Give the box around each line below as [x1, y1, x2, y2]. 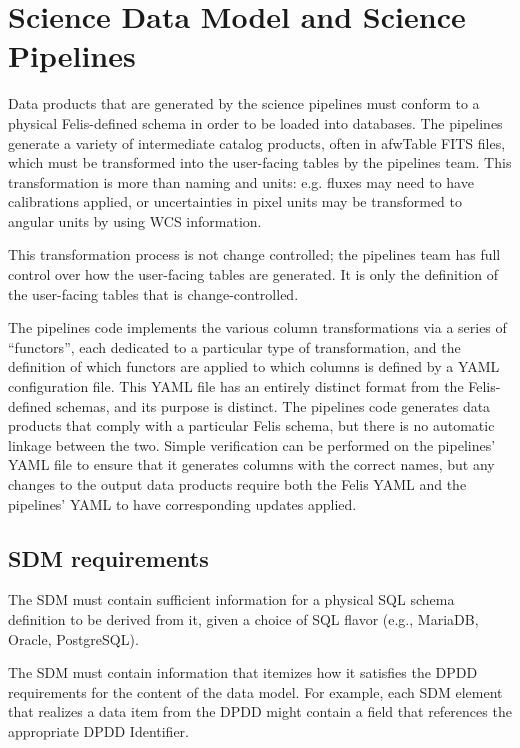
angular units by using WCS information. [8, 210, 262, 231]
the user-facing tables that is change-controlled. [8, 283, 299, 304]
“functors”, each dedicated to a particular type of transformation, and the [8, 336, 461, 357]
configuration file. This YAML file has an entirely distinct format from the [8, 376, 464, 397]
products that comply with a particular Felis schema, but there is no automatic [8, 415, 495, 436]
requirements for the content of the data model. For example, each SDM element [8, 681, 503, 702]
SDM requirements [8, 542, 209, 573]
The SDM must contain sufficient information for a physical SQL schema [8, 589, 455, 610]
